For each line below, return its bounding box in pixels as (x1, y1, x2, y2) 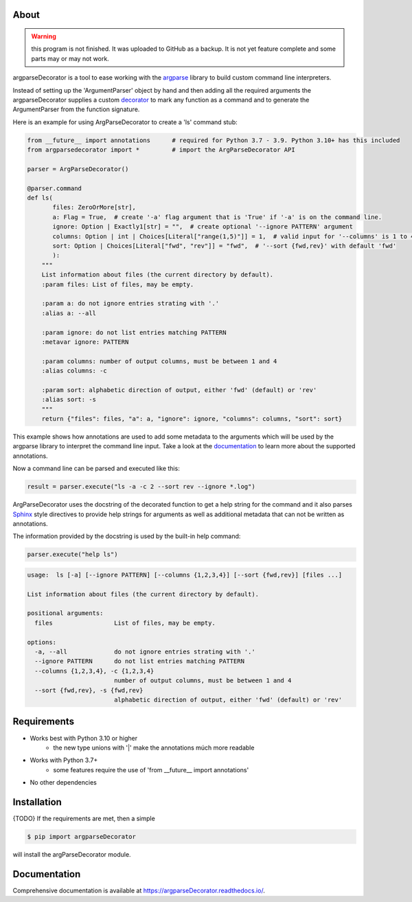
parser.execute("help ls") (27, 551, 118, 559)
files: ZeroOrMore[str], (52, 203, 137, 211)
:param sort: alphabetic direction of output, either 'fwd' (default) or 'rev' (41, 386, 317, 394)
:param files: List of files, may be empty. (41, 280, 194, 288)
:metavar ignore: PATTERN (41, 338, 129, 346)
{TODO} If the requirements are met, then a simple (12, 814, 156, 822)
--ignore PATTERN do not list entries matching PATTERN (34, 658, 245, 665)
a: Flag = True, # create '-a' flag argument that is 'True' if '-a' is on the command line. (52, 213, 382, 221)
